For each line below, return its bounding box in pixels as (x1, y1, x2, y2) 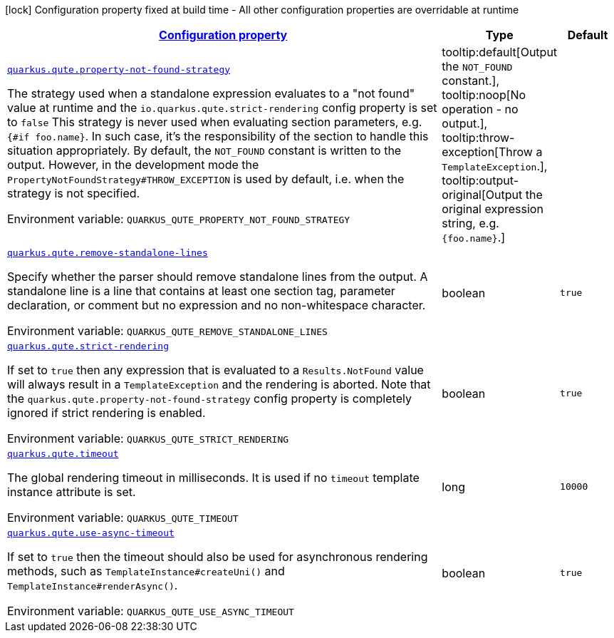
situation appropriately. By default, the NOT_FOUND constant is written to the (7, 143, 402, 158)
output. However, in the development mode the (7, 157, 259, 172)
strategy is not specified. (7, 185, 140, 200)
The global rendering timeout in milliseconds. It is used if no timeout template (7, 470, 420, 485)
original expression (442, 202, 543, 216)
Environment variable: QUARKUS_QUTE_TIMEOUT (7, 510, 239, 525)
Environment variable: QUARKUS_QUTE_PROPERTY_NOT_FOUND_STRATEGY (7, 211, 350, 226)
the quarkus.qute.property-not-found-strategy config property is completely (7, 391, 412, 406)
